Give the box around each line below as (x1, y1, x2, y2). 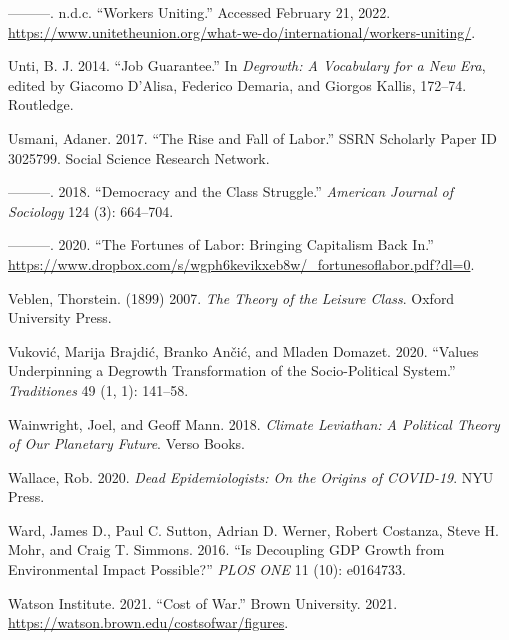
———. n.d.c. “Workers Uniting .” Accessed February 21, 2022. (8, 2, 391, 22)
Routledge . (8, 94, 74, 115)
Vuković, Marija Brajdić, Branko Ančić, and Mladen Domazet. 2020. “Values (8, 340, 479, 361)
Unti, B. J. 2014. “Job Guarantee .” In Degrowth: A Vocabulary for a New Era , (8, 55, 486, 76)
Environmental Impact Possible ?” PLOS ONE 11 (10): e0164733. (8, 559, 406, 580)
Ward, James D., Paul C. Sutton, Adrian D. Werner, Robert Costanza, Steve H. (8, 519, 499, 540)
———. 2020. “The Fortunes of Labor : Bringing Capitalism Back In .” (8, 234, 434, 255)
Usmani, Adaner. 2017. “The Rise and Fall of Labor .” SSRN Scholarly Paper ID (8, 127, 497, 148)
